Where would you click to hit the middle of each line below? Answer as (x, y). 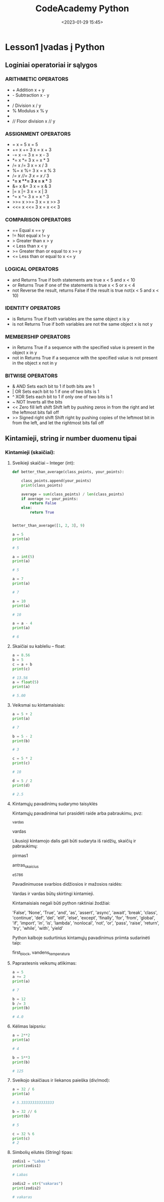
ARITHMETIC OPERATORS (37, 79)
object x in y (24, 353)
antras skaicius (25, 865)
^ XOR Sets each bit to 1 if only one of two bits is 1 (62, 397)
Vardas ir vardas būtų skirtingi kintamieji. (53, 894)
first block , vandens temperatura (41, 953)
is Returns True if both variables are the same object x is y (71, 319)
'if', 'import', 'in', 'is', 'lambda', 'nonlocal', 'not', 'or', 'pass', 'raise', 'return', (86, 923)
